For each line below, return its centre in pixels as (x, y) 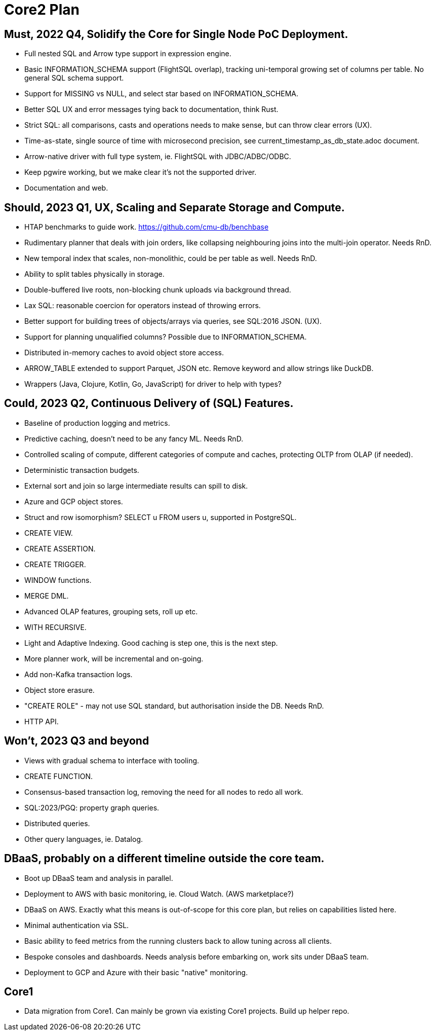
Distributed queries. (57, 823)
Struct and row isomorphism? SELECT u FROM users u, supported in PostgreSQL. (161, 517)
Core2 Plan (42, 10)
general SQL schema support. (74, 78)
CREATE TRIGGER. (55, 564)
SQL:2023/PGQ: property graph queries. (92, 807)
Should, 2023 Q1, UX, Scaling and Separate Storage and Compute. (174, 207)
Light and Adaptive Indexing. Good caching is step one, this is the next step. (151, 643)
